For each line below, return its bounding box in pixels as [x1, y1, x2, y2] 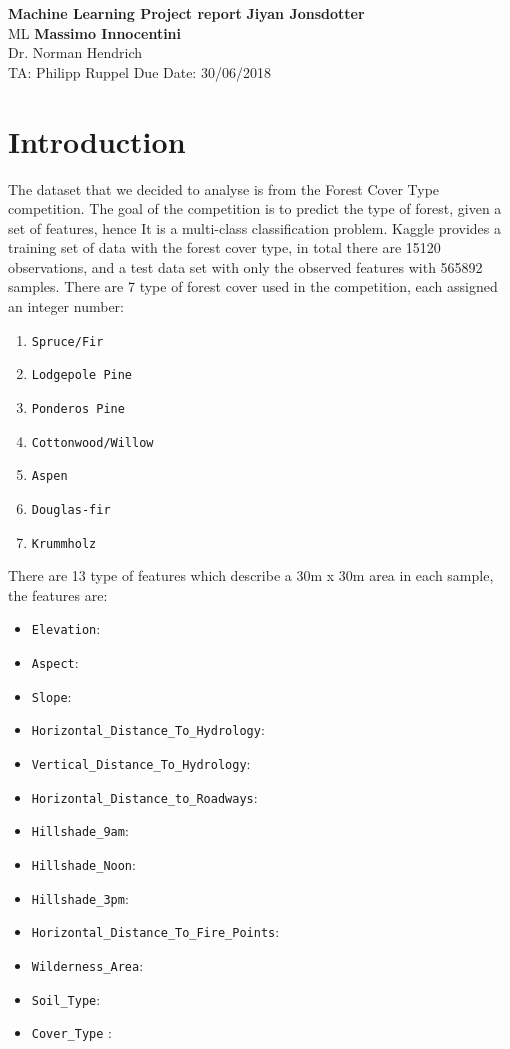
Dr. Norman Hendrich [8, 42, 143, 63]
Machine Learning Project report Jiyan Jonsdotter [8, 3, 365, 23]
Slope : [31, 685, 72, 706]
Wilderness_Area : [31, 955, 144, 975]
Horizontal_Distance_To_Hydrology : [31, 719, 265, 740]
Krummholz [31, 536, 97, 551]
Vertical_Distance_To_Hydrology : [31, 753, 251, 774]
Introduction [8, 120, 186, 161]
